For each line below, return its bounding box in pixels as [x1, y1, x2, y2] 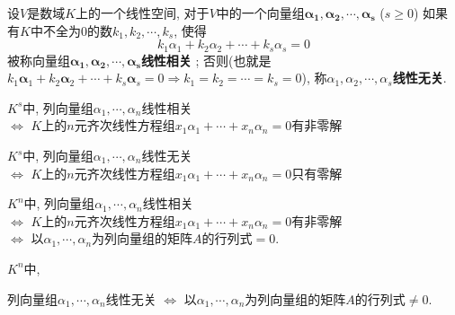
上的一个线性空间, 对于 [76, 4, 210, 22]
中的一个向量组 [216, 4, 305, 22]
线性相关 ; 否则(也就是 [140, 50, 272, 69]
